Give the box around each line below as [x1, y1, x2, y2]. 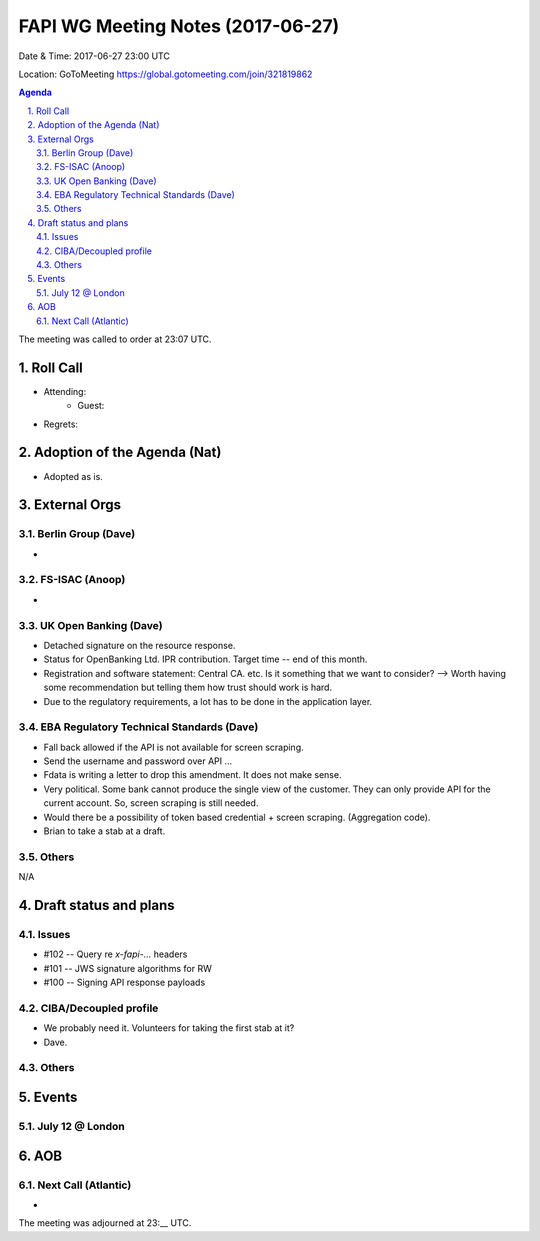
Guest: [77, 400, 105, 412]
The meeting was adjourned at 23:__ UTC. [18, 1217, 192, 1229]
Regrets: [43, 418, 79, 430]
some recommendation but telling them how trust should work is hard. [43, 681, 333, 694]
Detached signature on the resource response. [43, 640, 236, 651]
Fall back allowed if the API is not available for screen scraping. [43, 741, 304, 753]
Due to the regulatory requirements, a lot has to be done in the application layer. [43, 695, 373, 707]
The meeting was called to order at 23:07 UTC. [18, 333, 212, 345]
